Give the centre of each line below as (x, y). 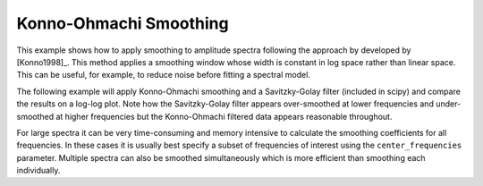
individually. (38, 171)
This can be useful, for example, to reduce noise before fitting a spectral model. (163, 75)
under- (448, 104)
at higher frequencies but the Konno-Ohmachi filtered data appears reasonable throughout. (224, 116)
